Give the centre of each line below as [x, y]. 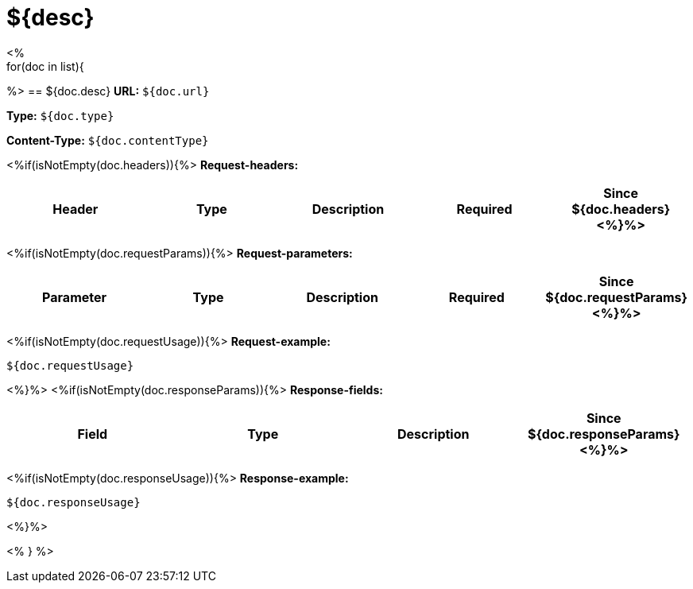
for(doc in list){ [45, 66]
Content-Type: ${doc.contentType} [108, 140]
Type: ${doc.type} [60, 115]
